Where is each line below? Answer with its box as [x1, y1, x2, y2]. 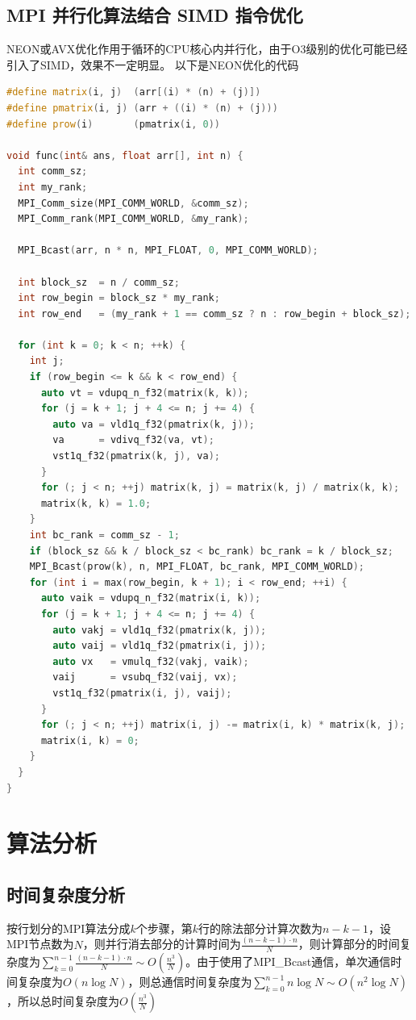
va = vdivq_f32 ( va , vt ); [52, 434, 214, 446]
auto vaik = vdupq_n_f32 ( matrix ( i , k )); [40, 592, 261, 604]
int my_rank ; [18, 181, 88, 193]
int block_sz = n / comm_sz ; [18, 276, 180, 288]
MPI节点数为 [6, 935, 74, 952]
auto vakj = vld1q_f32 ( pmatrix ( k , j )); [52, 624, 267, 636]
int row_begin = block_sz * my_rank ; [18, 292, 220, 304]
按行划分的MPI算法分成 [6, 919, 131, 936]
